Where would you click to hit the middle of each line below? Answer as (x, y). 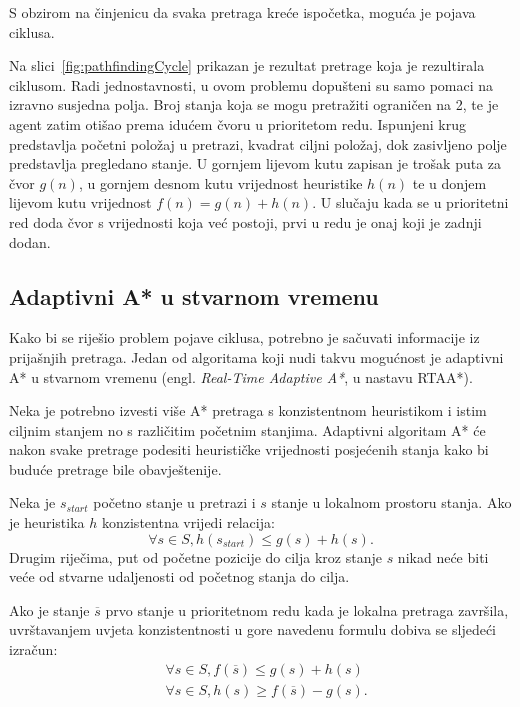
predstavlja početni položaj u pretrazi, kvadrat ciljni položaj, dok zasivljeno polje (258, 143)
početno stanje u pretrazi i (174, 502)
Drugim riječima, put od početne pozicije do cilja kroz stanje (195, 556)
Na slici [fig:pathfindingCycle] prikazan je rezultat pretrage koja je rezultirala (247, 65)
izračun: (33, 649)
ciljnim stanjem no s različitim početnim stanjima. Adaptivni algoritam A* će (247, 429)
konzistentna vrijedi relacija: (188, 522)
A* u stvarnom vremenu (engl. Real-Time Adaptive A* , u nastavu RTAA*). (241, 376)
